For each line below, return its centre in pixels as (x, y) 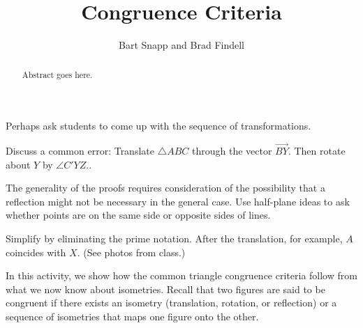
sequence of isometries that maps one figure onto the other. (132, 316)
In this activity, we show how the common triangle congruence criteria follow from (181, 275)
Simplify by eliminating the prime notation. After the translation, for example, (174, 238)
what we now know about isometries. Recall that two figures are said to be (165, 289)
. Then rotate (317, 150)
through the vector (232, 150)
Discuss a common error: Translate (80, 150)
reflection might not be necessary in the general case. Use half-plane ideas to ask (178, 201)
